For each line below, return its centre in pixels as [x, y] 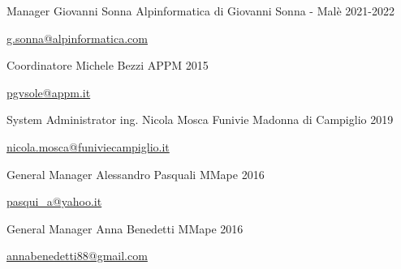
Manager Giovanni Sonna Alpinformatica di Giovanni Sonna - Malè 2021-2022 [200, 11]
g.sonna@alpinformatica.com [77, 38]
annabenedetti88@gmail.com [77, 256]
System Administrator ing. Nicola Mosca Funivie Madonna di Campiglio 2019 [200, 120]
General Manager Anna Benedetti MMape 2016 [125, 228]
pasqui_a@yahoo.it [54, 201]
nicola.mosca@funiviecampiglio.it [88, 146]
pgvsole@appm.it [49, 92]
